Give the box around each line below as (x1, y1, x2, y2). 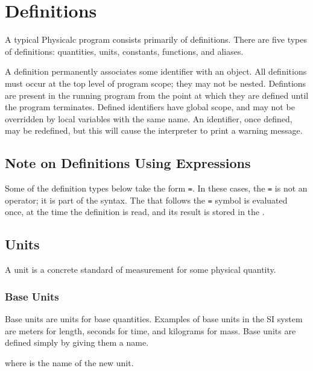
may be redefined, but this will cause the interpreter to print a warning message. (5, 124, 303, 137)
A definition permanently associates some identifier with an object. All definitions (5, 65, 307, 78)
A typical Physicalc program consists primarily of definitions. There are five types (5, 33, 308, 46)
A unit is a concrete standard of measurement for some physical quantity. (5, 263, 276, 276)
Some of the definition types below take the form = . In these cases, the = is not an (5, 182, 308, 195)
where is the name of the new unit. (5, 356, 134, 369)
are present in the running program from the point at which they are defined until (5, 89, 309, 101)
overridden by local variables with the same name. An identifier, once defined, (5, 112, 292, 125)
